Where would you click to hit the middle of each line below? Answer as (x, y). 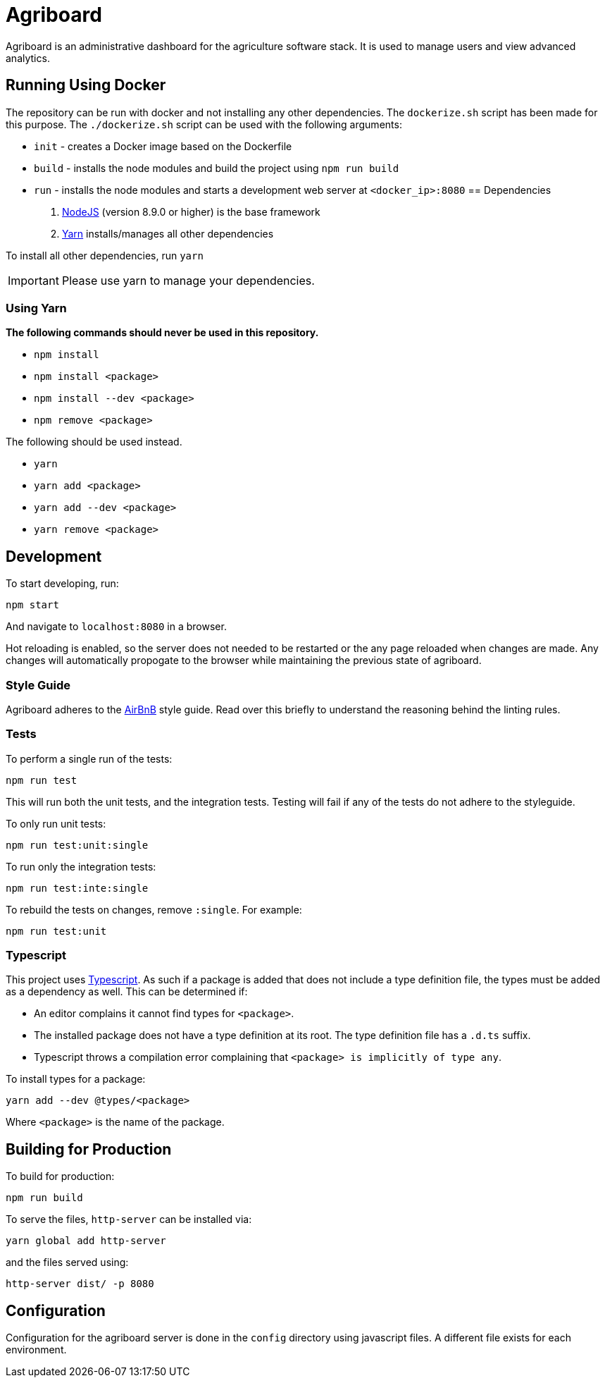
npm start (32, 605)
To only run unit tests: (56, 823)
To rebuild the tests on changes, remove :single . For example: (154, 909)
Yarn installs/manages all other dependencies (168, 233)
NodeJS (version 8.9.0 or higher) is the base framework (191, 211)
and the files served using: (67, 1262)
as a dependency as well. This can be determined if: (127, 992)
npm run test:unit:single (77, 845)
